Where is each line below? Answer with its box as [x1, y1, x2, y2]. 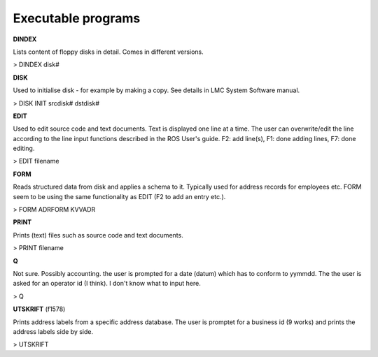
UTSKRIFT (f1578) [13, 305, 66, 314]
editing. [13, 144, 35, 153]
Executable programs [13, 10, 141, 26]
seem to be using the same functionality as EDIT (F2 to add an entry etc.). [13, 192, 226, 201]
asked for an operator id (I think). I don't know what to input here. [13, 279, 201, 288]
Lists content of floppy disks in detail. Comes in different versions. [13, 48, 204, 56]
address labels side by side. [13, 327, 94, 335]
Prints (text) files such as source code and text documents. [13, 231, 183, 239]
